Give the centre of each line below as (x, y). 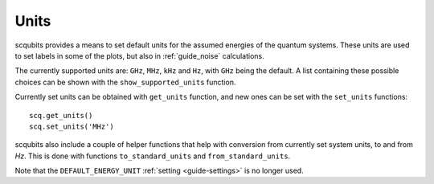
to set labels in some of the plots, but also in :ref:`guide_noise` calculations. (139, 55)
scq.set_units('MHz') (72, 126)
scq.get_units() (61, 115)
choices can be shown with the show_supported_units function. (125, 82)
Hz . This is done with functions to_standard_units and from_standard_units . (153, 156)
